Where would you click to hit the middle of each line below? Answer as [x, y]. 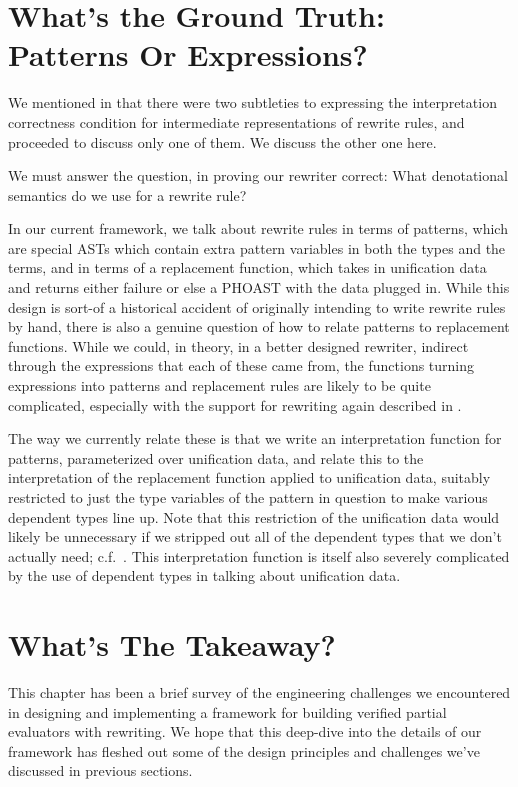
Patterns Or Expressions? [188, 54]
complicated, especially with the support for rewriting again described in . [235, 404]
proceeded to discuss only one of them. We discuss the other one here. [222, 141]
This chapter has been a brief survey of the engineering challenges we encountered [259, 692]
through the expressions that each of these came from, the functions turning [241, 365]
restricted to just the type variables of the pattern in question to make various [248, 497]
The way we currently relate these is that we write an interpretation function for [255, 438]
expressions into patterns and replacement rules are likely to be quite [219, 385]
